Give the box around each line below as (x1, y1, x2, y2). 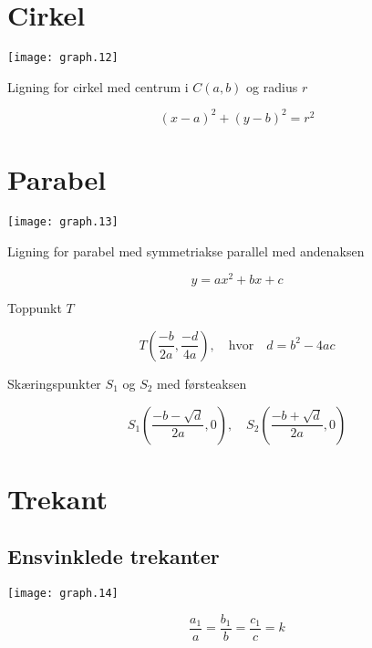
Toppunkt (7, 298, 62, 318)
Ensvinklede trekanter (7, 542, 220, 570)
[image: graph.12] (7, 51, 119, 65)
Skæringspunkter (7, 373, 101, 392)
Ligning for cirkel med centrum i (7, 77, 189, 96)
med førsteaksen (157, 373, 247, 392)
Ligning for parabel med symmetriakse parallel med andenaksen (7, 241, 365, 260)
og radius (246, 77, 298, 96)
